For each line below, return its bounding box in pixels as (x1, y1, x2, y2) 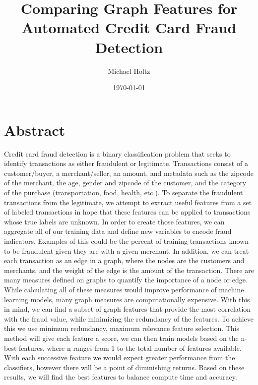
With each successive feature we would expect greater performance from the (4, 352, 235, 363)
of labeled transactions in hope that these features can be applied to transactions (4, 207, 251, 217)
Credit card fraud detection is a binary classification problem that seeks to (4, 148, 231, 159)
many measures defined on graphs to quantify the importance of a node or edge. (4, 275, 248, 285)
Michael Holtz (108, 65, 150, 76)
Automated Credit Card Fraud (21, 17, 237, 38)
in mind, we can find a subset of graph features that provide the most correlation (4, 304, 251, 314)
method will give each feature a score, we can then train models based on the (4, 332, 239, 343)
